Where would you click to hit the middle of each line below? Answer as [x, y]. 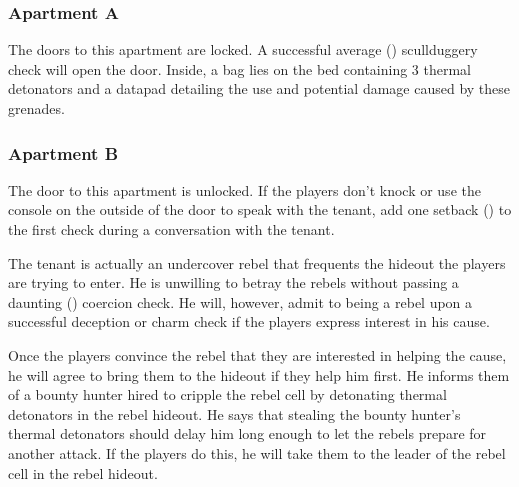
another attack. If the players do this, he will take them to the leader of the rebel [257, 452]
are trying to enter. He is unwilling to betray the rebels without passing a [233, 282]
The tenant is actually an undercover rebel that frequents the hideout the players [257, 262]
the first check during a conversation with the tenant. [171, 229]
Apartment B [63, 152]
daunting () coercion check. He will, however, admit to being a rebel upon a [240, 301]
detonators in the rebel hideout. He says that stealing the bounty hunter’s [234, 413]
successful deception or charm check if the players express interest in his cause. [249, 321]
